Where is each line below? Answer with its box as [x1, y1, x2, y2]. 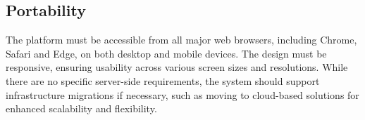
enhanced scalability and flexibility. [6, 101, 157, 116]
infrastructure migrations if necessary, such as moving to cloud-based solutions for [6, 87, 359, 102]
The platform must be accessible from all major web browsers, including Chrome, [6, 32, 357, 47]
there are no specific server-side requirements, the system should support [6, 73, 320, 88]
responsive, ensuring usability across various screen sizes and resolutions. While [6, 60, 348, 74]
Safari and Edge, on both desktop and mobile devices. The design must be [6, 46, 327, 60]
